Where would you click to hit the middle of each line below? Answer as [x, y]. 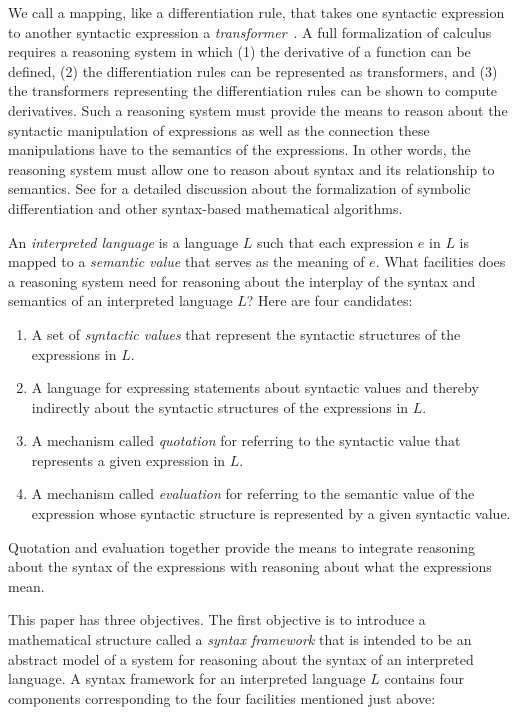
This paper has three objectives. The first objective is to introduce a [217, 619]
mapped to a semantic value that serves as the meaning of [186, 261]
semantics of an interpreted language [120, 300]
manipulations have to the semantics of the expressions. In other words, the [239, 149]
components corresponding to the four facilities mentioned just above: [222, 697]
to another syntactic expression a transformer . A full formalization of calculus [250, 31]
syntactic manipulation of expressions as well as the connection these [219, 129]
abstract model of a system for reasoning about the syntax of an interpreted [241, 658]
